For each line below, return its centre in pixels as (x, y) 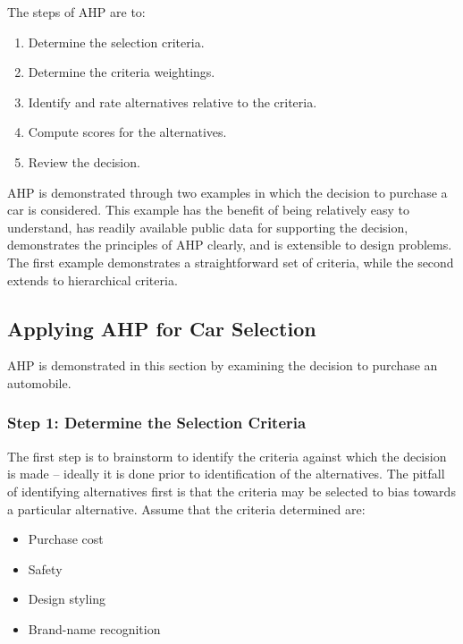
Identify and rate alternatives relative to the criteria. (173, 102)
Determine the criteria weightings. (122, 72)
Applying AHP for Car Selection (162, 328)
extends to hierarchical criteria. (93, 280)
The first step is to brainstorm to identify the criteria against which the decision (227, 456)
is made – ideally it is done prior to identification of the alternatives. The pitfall (226, 474)
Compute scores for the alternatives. (127, 132)
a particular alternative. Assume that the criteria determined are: (186, 508)
